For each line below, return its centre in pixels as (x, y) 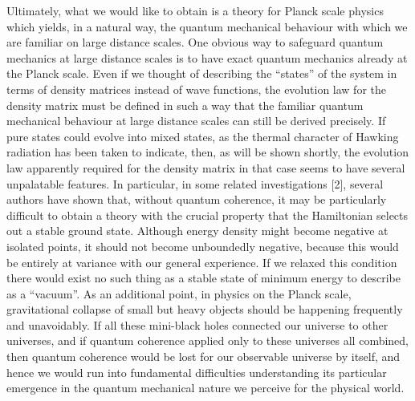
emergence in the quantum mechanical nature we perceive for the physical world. (205, 388)
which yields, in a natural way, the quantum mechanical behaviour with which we (207, 26)
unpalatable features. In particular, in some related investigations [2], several (195, 183)
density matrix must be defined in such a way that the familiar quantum (185, 105)
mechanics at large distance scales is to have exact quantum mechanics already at (207, 57)
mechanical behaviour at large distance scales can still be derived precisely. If (196, 121)
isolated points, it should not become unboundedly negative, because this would (203, 246)
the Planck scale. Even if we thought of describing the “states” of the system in (202, 73)
